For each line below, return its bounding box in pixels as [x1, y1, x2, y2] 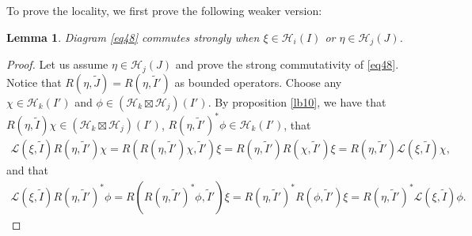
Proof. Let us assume [6, 56, 108, 73]
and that [6, 162, 48, 178]
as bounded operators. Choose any [174, 73, 342, 90]
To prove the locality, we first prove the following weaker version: [6, 2, 322, 18]
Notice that [6, 73, 62, 90]
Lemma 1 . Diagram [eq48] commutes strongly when [6, 28, 260, 45]
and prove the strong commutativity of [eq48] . [175, 56, 399, 73]
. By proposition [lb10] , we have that [207, 93, 386, 110]
